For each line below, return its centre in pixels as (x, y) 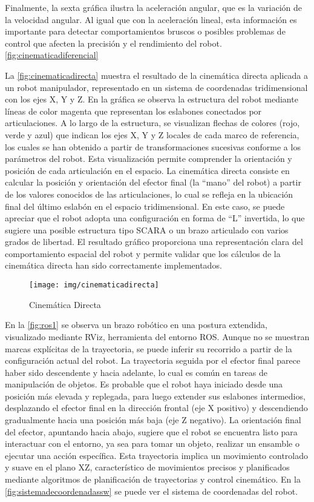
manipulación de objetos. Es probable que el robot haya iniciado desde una (144, 384)
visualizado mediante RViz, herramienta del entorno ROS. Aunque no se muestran (157, 336)
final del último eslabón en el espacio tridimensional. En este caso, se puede (145, 206)
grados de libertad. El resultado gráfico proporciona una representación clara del (154, 242)
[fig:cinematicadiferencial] (52, 55)
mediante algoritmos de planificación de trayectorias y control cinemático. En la (153, 479)
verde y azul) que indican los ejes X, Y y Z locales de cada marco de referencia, (152, 134)
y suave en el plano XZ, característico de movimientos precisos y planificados (147, 467)
